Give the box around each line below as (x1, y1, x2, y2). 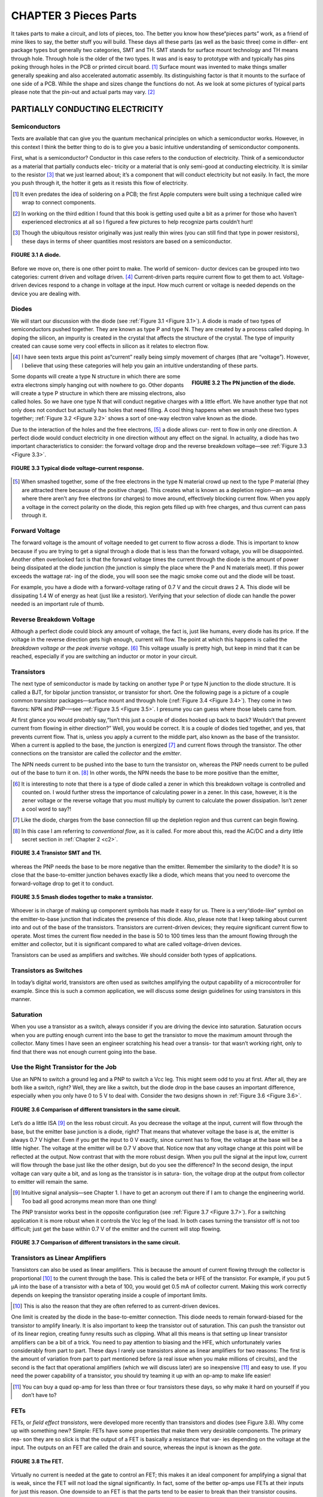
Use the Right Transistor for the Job (11, 1063, 117, 1071)
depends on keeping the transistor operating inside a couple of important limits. (11, 1291, 208, 1299)
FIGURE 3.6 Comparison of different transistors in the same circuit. (11, 1105, 181, 1113)
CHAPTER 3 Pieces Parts (11, 9, 137, 22)
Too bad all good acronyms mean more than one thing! (22, 1198, 157, 1205)
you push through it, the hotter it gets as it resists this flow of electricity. (11, 180, 188, 187)
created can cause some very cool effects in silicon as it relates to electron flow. (11, 343, 209, 350)
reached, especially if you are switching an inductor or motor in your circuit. (11, 653, 197, 660)
